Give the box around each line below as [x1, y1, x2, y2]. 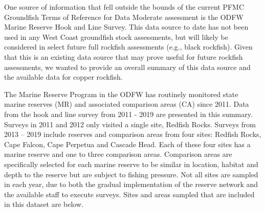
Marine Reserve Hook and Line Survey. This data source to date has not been [4, 21, 249, 32]
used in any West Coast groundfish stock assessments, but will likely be [4, 31, 228, 42]
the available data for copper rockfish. [4, 72, 123, 82]
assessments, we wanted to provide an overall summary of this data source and [4, 61, 251, 72]
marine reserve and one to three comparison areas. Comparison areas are [4, 149, 232, 159]
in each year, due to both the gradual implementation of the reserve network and [4, 179, 258, 190]
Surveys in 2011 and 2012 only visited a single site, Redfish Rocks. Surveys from [4, 119, 256, 129]
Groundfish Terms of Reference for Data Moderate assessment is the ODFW [4, 11, 244, 22]
